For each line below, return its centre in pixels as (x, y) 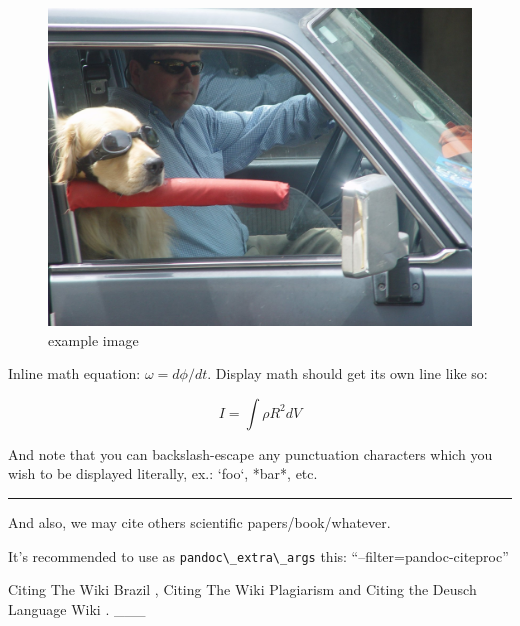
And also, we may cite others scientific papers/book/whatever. (199, 521)
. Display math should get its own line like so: (347, 373)
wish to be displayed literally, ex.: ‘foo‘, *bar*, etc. (163, 473)
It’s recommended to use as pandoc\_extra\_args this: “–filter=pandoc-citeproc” (258, 555)
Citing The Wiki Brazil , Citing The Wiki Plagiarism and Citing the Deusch (242, 589)
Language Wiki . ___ (77, 608)
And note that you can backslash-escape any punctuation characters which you (250, 453)
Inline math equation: (74, 373)
